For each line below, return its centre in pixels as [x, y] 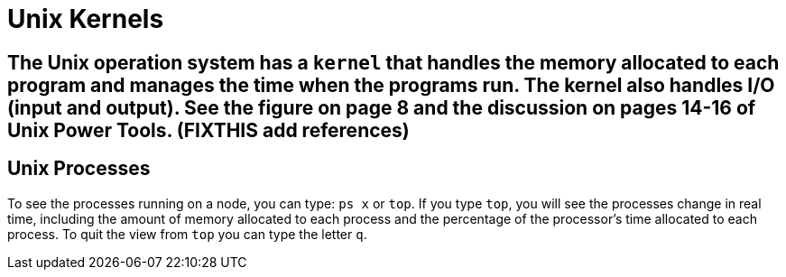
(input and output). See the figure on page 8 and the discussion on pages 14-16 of [382, 107]
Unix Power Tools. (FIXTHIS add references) [208, 130]
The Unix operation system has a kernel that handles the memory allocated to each [393, 62]
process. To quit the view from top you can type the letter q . [187, 234]
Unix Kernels [86, 19]
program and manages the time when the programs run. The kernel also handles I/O [391, 85]
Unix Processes [79, 169]
